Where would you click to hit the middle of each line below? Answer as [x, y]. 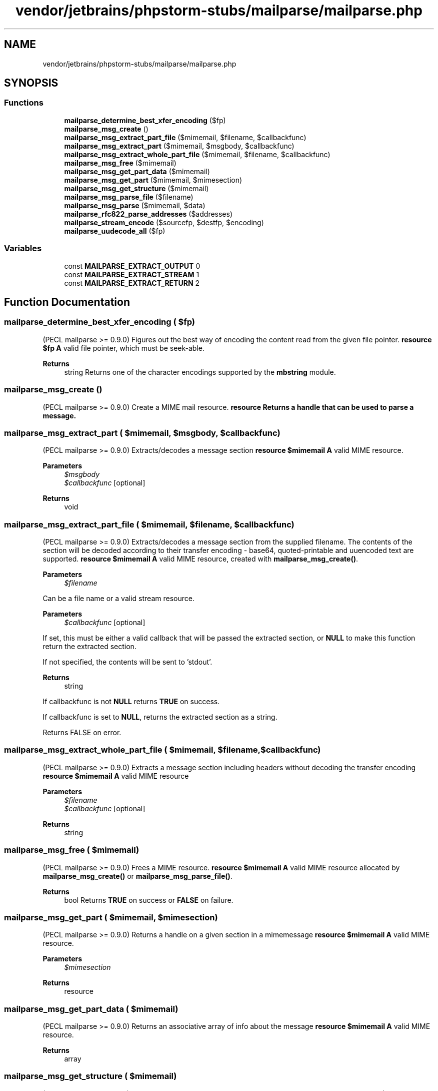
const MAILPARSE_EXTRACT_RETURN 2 [132, 283]
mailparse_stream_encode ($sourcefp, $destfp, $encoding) [164, 222]
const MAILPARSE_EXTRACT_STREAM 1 [132, 274]
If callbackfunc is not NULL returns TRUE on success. [131, 702]
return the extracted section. [89, 647]
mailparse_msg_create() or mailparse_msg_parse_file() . [137, 876]
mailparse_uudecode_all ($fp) [115, 231]
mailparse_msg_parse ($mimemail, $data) [135, 205]
